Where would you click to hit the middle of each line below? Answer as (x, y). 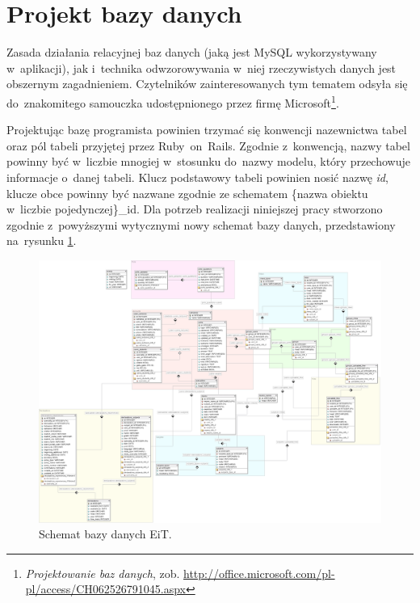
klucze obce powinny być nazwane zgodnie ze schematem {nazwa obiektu (187, 193)
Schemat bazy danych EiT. (105, 534)
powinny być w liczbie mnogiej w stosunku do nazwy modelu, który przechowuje (208, 161)
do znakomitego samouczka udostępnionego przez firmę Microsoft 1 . (173, 101)
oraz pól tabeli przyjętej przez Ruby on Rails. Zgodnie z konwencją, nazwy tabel (208, 145)
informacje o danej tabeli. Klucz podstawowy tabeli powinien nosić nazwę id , (197, 177)
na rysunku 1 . (42, 240)
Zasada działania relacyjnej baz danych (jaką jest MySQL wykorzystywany (192, 52)
